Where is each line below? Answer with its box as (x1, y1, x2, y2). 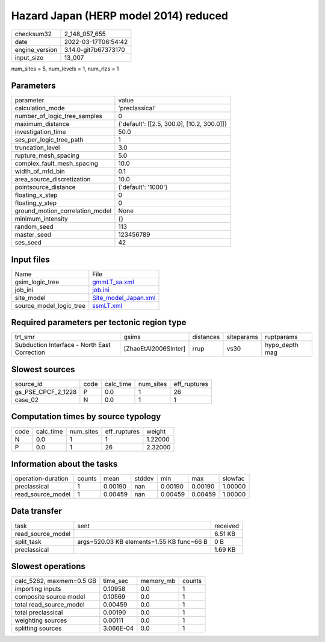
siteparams (226, 333, 258, 341)
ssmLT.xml (92, 301, 123, 310)
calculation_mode (14, 104, 66, 113)
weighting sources (14, 616, 67, 625)
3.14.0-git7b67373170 (64, 45, 126, 54)
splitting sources (14, 624, 63, 632)
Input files (11, 254, 51, 264)
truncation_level (14, 143, 60, 152)
